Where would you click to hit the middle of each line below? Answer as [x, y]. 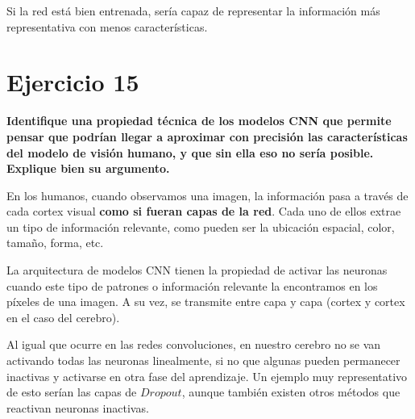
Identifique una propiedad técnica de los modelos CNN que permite [199, 121]
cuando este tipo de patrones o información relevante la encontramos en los [192, 285]
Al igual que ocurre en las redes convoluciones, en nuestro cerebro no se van [194, 344]
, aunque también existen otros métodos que [291, 392]
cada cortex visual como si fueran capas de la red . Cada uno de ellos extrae [204, 211]
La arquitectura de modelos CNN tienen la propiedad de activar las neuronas [197, 270]
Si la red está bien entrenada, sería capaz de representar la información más [193, 10]
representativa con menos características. [107, 26]
